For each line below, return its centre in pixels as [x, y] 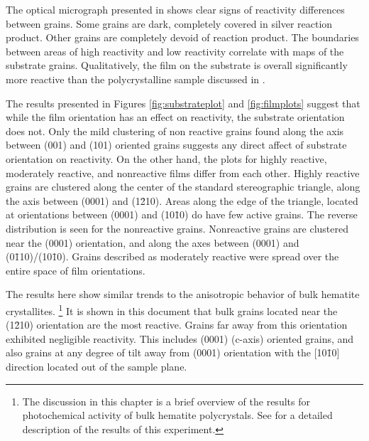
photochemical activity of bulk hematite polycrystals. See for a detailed [177, 415]
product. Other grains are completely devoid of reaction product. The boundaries [182, 37]
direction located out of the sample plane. [97, 366]
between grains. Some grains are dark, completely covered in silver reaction [169, 23]
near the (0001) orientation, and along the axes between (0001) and [153, 242]
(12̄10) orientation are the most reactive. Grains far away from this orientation [177, 325]
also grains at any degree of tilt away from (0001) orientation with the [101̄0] [173, 352]
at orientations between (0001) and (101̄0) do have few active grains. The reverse [182, 214]
